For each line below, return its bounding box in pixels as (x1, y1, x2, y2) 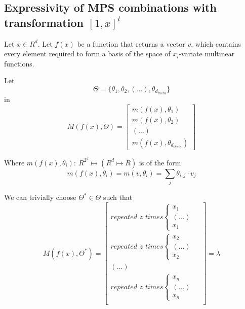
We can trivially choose (4, 192, 76, 202)
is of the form (139, 157, 181, 167)
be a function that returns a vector (77, 38, 185, 49)
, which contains (191, 38, 241, 49)
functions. (4, 58, 34, 68)
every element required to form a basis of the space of (4, 48, 171, 59)
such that (103, 192, 133, 202)
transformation (4, 14, 84, 30)
